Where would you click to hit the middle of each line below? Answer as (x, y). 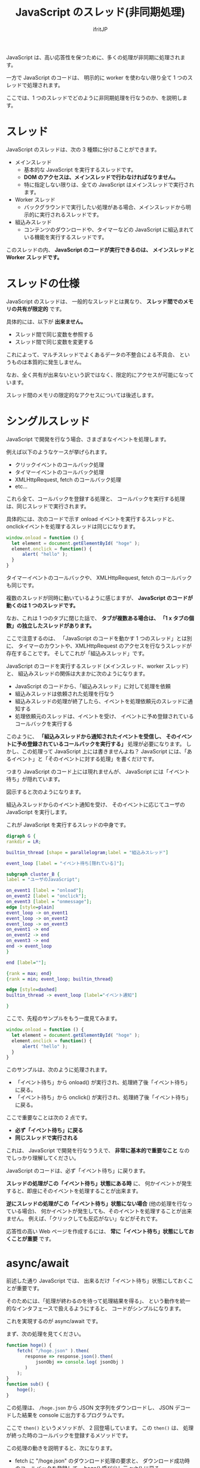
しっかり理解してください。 (45, 1158)
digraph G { (21, 836)
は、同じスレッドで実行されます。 (48, 506)
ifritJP (100, 29)
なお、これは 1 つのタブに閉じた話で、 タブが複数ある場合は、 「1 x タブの (98, 618)
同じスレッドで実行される (46, 1138)
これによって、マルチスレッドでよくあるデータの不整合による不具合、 (92, 355)
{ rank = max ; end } (29, 973)
